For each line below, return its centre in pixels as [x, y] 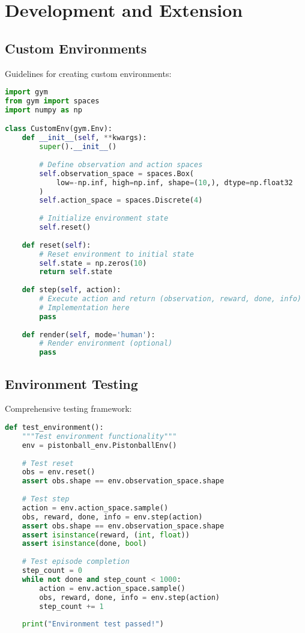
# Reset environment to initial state [116, 254]
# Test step [46, 499]
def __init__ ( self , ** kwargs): [84, 138]
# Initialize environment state [104, 219]
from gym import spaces [52, 101]
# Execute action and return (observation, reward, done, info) [170, 299]
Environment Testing [71, 383]
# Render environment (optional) [106, 344]
